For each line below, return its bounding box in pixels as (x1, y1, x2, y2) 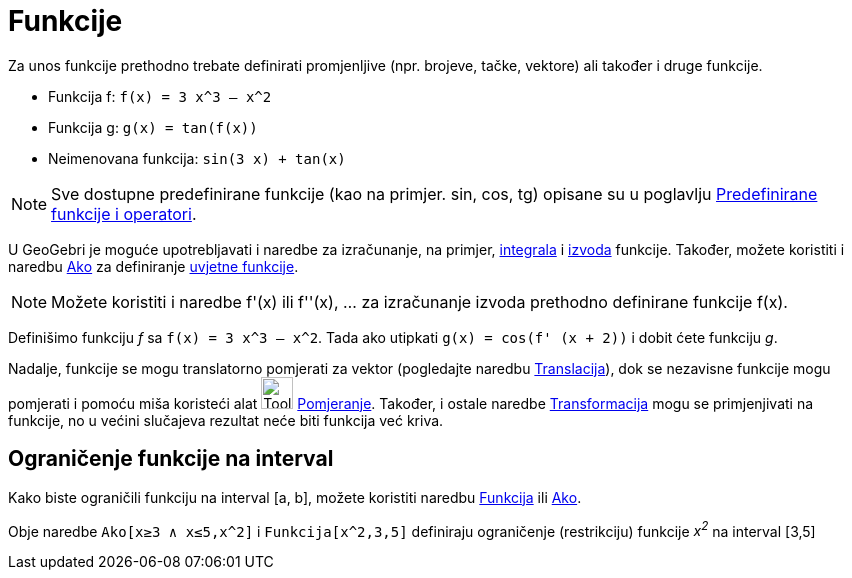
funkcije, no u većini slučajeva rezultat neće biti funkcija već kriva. (8, 411, 444, 429)
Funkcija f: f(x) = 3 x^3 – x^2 (48, 87, 272, 105)
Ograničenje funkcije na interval (8, 446, 334, 472)
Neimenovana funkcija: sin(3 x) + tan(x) (48, 149, 346, 167)
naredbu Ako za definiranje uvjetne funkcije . (8, 257, 299, 275)
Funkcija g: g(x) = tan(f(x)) (48, 118, 258, 136)
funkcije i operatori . (51, 203, 197, 224)
